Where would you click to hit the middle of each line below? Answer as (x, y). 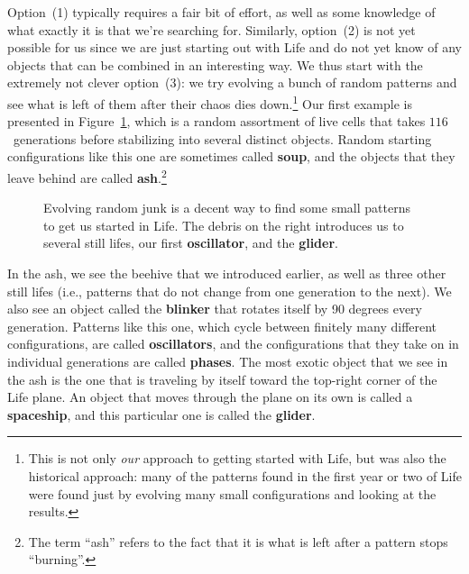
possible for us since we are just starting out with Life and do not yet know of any (234, 47)
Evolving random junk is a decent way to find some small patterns (227, 208)
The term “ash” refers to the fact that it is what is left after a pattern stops (238, 541)
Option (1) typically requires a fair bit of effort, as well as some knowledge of (221, 12)
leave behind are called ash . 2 (87, 176)
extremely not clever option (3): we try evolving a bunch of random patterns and (232, 82)
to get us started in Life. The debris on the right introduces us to (224, 225)
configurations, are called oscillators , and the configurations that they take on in (233, 344)
